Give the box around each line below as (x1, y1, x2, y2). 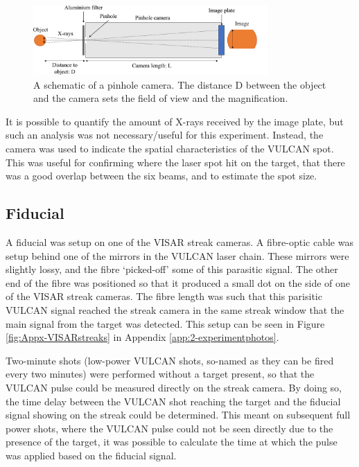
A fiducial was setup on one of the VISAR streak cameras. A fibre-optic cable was (6, 234, 353, 249)
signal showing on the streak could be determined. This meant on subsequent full (6, 407, 351, 422)
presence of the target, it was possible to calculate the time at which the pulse (6, 434, 338, 449)
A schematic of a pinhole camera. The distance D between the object (33, 77, 326, 91)
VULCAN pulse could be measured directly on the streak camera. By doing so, (6, 380, 342, 394)
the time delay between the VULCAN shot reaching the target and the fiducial (6, 394, 341, 408)
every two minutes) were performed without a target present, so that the (6, 367, 315, 381)
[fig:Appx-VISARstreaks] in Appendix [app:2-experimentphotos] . (6, 330, 279, 344)
